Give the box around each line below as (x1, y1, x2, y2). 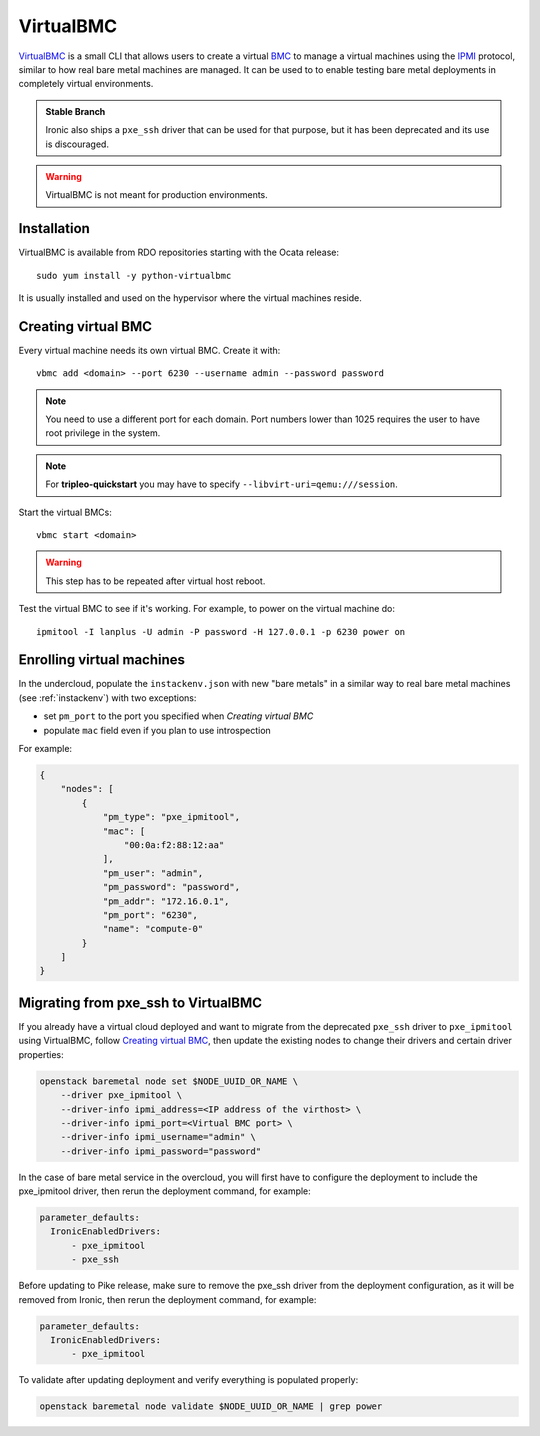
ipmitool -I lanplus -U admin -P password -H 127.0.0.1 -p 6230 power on (36, 626, 406, 637)
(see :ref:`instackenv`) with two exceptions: (18, 691, 197, 704)
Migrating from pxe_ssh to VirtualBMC (18, 994, 263, 1011)
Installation (18, 220, 90, 237)
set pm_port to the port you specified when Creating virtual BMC (43, 710, 314, 722)
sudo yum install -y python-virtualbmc (36, 270, 232, 281)
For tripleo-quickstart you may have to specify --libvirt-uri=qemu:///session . (45, 478, 399, 490)
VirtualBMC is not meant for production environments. (45, 189, 269, 201)
